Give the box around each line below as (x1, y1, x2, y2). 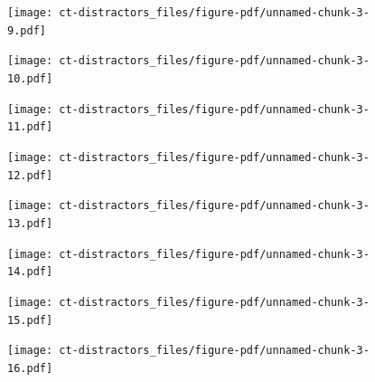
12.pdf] (7, 168, 53, 182)
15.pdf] (7, 313, 53, 327)
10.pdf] (7, 72, 53, 85)
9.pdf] (7, 24, 46, 37)
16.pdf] (7, 361, 53, 375)
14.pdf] (7, 265, 53, 279)
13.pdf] (7, 216, 53, 230)
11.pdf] (7, 120, 53, 134)
